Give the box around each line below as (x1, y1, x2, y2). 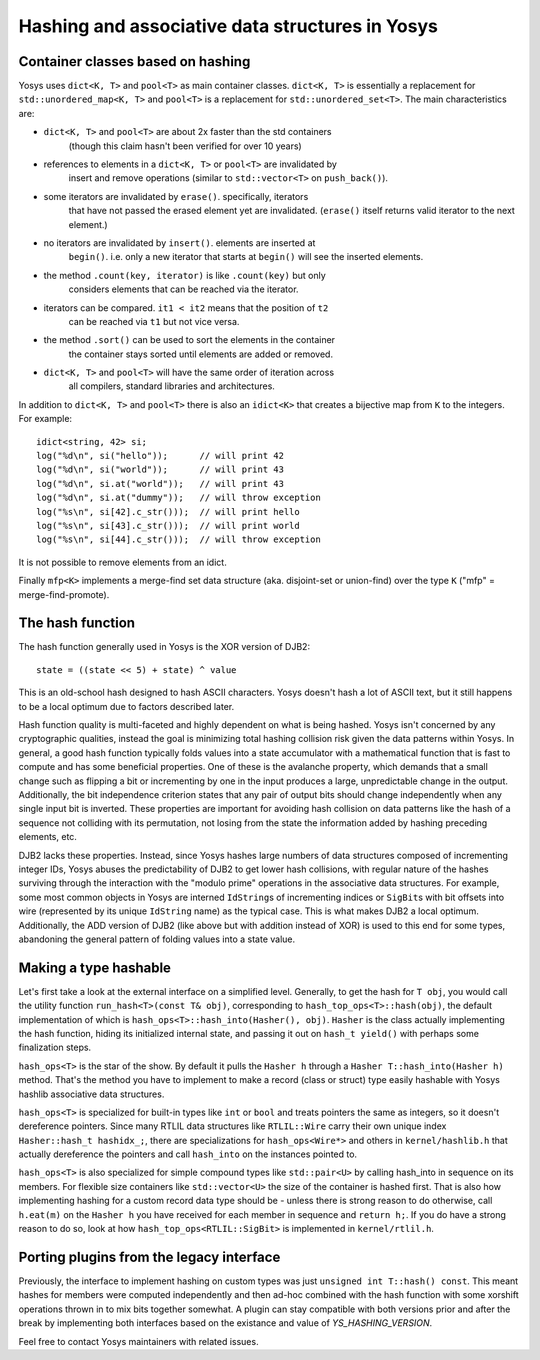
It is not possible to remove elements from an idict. (18, 556, 227, 568)
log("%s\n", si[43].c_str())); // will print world (36, 520, 300, 531)
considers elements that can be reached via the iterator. (68, 283, 299, 295)
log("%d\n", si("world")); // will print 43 (36, 464, 285, 475)
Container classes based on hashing (18, 53, 251, 70)
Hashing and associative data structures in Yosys (18, 15, 439, 37)
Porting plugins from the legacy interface (18, 1248, 281, 1265)
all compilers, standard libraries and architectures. (68, 380, 275, 392)
